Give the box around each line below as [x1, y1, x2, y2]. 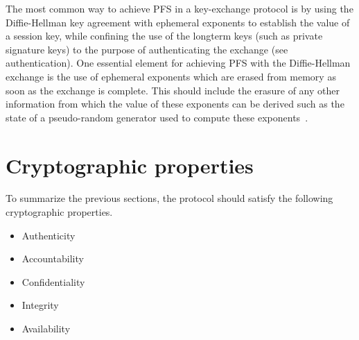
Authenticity [21, 228, 76, 242]
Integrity [21, 298, 59, 312]
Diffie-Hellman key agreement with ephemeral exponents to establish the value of [6, 15, 350, 29]
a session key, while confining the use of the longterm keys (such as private [6, 28, 323, 43]
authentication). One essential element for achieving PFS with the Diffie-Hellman [6, 56, 351, 70]
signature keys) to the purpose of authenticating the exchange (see [6, 42, 288, 56]
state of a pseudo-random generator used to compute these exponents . [6, 110, 308, 124]
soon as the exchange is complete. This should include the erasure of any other [6, 83, 340, 97]
